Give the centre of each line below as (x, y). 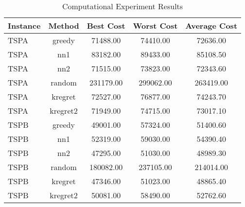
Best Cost (106, 26)
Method (64, 26)
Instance (24, 26)
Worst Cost (155, 26)
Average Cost (211, 26)
